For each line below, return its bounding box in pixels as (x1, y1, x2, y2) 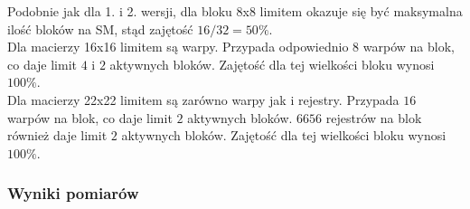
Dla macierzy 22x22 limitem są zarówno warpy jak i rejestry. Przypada (7, 90, 399, 109)
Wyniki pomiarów (7, 182, 139, 204)
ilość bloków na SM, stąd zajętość (7, 19, 193, 38)
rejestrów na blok (325, 108, 422, 127)
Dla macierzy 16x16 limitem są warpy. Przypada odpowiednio (7, 37, 349, 56)
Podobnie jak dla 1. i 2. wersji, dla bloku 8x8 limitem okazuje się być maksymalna (7, 2, 463, 20)
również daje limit (7, 126, 108, 145)
